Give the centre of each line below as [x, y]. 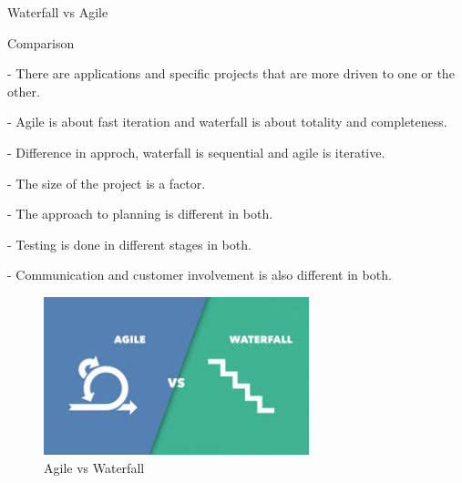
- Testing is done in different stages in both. [129, 244]
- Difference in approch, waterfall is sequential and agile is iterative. [196, 152]
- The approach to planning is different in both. [140, 214]
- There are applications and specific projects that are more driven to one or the [231, 73]
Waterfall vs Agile [58, 12]
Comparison [41, 42]
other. [24, 91]
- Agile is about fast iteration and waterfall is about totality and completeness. [227, 122]
